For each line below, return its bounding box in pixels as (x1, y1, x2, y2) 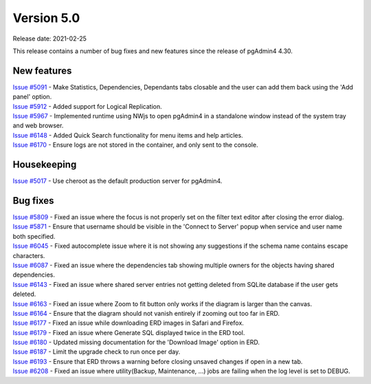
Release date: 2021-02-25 (12, 34, 87, 43)
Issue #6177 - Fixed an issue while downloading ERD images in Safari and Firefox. (12, 319, 244, 327)
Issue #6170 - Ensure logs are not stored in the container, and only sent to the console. (12, 141, 258, 149)
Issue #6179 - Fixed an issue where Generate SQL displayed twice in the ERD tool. (12, 328, 245, 337)
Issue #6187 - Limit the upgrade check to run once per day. (12, 348, 181, 356)
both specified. (12, 232, 56, 240)
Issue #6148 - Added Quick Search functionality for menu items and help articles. (12, 131, 243, 139)
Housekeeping (12, 159, 77, 170)
